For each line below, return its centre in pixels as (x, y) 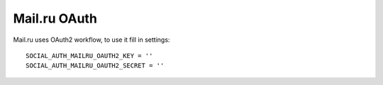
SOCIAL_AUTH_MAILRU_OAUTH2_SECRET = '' (95, 66)
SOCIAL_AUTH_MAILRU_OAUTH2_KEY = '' (89, 56)
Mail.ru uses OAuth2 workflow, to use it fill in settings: (91, 40)
